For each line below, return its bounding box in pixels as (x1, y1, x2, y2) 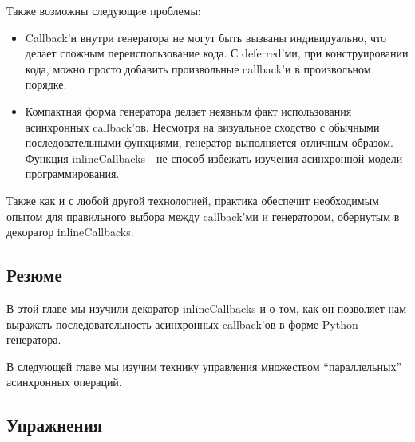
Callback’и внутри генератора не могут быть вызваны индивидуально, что (25, 29, 386, 45)
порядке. (25, 76, 67, 93)
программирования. (25, 165, 120, 182)
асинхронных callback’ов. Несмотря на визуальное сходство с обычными (25, 118, 380, 135)
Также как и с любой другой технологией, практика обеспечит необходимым (6, 191, 379, 208)
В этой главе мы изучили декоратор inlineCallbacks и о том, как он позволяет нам (6, 299, 407, 316)
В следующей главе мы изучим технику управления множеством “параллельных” (6, 357, 401, 374)
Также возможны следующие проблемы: (6, 2, 201, 18)
